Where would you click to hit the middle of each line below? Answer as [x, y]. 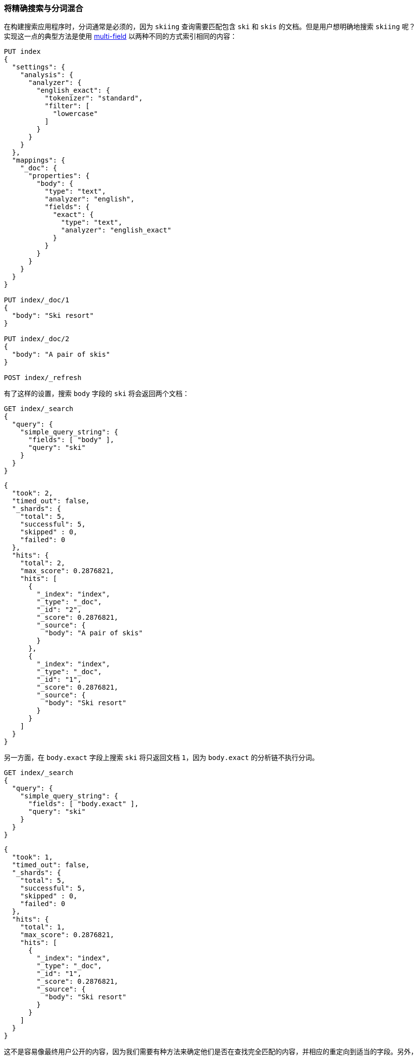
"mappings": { [39, 160]
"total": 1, [43, 927]
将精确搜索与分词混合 [44, 8]
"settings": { [39, 67]
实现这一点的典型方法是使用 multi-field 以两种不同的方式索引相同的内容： [121, 36]
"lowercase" [75, 114]
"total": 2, [43, 563]
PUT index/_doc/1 [37, 300]
